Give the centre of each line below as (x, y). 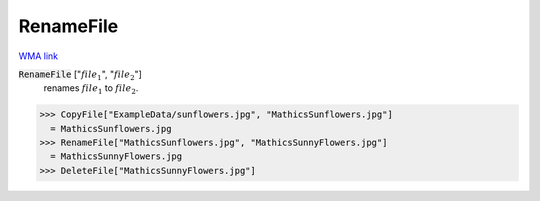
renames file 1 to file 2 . (91, 89)
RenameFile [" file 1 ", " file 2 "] (80, 75)
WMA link (38, 56)
